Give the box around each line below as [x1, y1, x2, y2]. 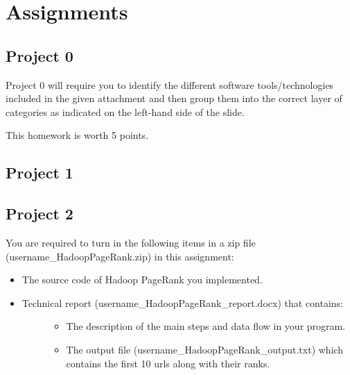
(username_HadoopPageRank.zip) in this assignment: [6, 249, 234, 263]
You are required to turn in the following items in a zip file [6, 235, 256, 249]
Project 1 [6, 162, 73, 183]
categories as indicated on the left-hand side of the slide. [6, 104, 245, 119]
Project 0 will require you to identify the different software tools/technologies [6, 77, 334, 92]
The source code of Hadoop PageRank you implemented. [21, 272, 263, 287]
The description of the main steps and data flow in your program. [66, 319, 346, 333]
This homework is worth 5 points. [6, 128, 149, 142]
